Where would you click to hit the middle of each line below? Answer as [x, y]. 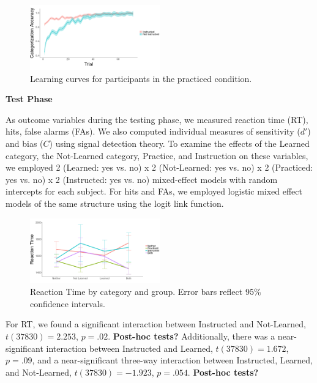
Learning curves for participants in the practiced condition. [141, 78]
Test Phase [29, 99]
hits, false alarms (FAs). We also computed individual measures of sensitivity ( [153, 131]
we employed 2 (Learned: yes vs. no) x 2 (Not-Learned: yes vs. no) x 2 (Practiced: [159, 167]
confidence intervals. [68, 303]
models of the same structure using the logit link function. [115, 203]
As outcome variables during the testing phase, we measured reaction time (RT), [157, 119]
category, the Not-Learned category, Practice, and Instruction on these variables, [157, 155]
